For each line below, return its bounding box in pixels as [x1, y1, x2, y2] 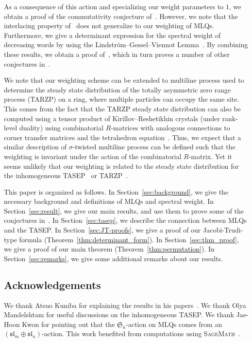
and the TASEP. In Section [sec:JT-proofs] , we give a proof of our [4, 225, 201, 235]
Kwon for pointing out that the [22, 319, 115, 329]
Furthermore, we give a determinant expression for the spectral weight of [4, 30, 221, 40]
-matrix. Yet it [188, 151, 232, 161]
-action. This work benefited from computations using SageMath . [41, 328, 240, 339]
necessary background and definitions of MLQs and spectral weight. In [4, 196, 214, 206]
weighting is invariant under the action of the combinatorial [4, 151, 182, 161]
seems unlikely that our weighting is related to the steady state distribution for [4, 161, 239, 171]
